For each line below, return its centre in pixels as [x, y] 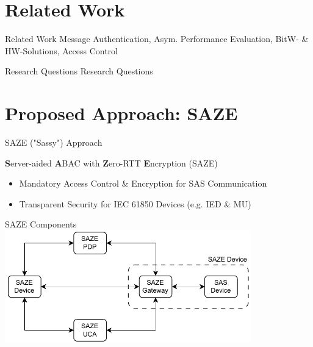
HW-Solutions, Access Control [61, 50]
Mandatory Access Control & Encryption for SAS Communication [143, 183]
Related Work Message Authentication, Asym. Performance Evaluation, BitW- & [157, 39]
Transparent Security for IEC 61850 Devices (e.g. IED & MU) [135, 203]
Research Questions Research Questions [79, 71]
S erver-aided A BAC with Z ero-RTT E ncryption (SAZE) [111, 163]
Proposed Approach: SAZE [121, 113]
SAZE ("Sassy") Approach [54, 142]
